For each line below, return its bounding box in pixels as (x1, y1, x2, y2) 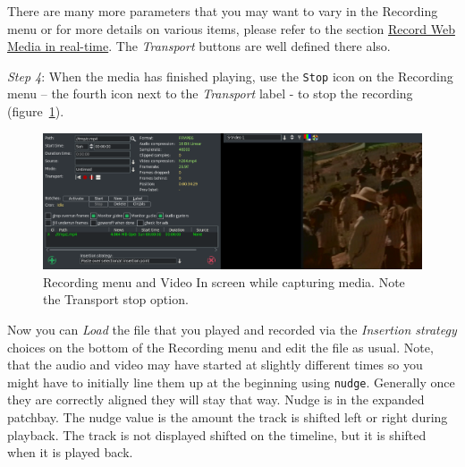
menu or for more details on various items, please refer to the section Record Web (7, 19, 455, 38)
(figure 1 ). (7, 102, 64, 121)
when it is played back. (7, 443, 133, 462)
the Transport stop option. (43, 290, 189, 309)
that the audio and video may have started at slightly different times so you (7, 355, 423, 374)
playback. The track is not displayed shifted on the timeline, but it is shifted (7, 425, 427, 444)
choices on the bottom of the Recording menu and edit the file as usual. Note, (7, 337, 434, 356)
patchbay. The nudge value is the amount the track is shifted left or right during (7, 407, 448, 426)
